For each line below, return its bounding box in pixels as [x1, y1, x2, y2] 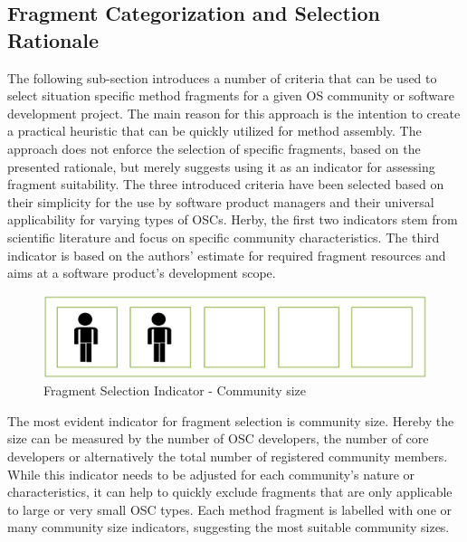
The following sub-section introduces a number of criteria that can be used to [7, 68, 437, 87]
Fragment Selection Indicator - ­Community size [43, 381, 307, 400]
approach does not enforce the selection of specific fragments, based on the [7, 138, 421, 157]
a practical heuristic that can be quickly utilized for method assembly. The [7, 121, 422, 140]
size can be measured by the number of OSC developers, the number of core [7, 429, 429, 448]
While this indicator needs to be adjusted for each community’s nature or [7, 464, 415, 483]
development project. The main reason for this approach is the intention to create [7, 103, 461, 122]
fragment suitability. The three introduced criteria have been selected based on [7, 175, 444, 194]
